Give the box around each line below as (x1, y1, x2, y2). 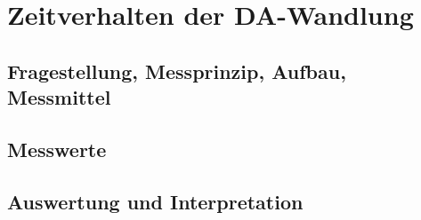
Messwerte (7, 135, 107, 162)
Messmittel (7, 83, 111, 111)
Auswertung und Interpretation (7, 187, 304, 215)
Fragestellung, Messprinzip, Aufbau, (7, 57, 346, 84)
